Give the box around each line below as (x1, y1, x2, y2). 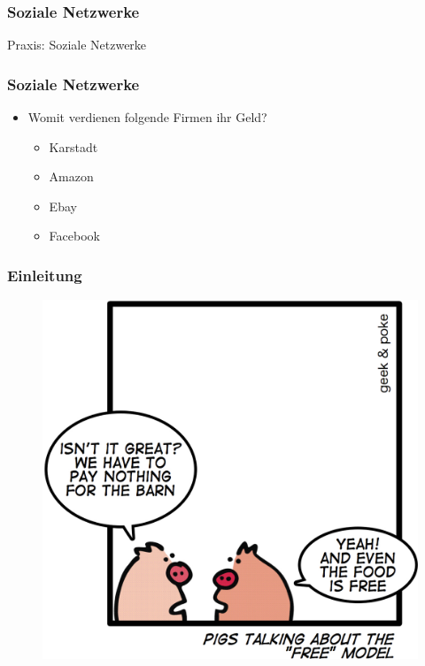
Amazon (49, 167, 94, 186)
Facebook (49, 226, 100, 245)
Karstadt (49, 137, 98, 156)
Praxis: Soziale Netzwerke (7, 35, 147, 54)
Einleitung (7, 264, 82, 286)
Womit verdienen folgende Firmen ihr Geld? (27, 108, 267, 126)
